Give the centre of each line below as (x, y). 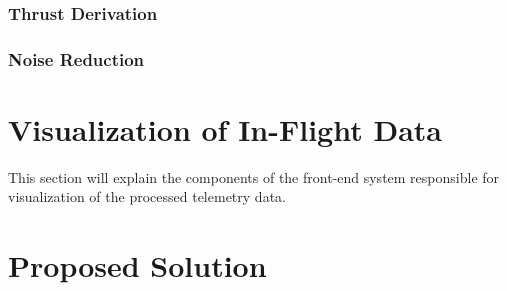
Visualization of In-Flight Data (225, 128)
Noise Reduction (76, 58)
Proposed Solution (137, 265)
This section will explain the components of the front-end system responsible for (254, 176)
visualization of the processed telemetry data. (147, 196)
